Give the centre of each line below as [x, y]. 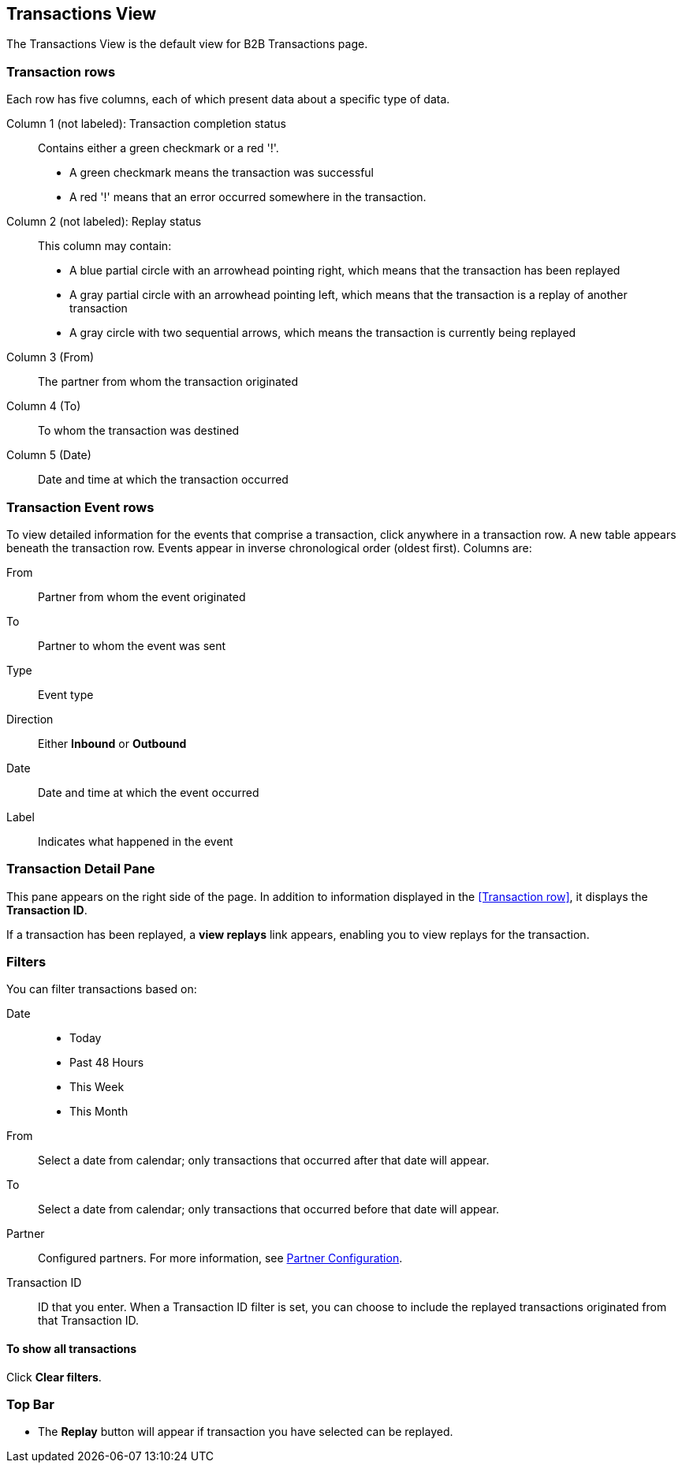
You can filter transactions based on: [102, 989]
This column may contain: [105, 246]
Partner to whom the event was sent [132, 645]
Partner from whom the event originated [142, 596]
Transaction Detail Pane [81, 869]
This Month [99, 1112]
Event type [66, 694]
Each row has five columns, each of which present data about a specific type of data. [228, 99]
